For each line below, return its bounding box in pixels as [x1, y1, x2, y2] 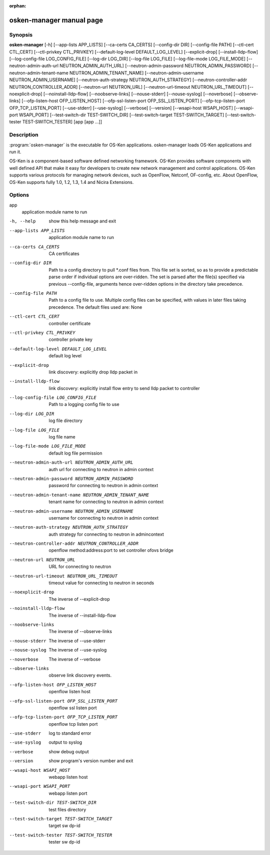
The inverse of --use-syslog [48, 647, 107, 653]
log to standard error [48, 730, 91, 736]
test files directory [48, 806, 86, 812]
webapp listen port [48, 790, 87, 796]
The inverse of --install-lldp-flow [48, 612, 116, 618]
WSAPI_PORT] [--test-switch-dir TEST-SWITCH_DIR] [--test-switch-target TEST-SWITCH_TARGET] [18, 112, 224, 118]
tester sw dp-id [48, 839, 80, 845]
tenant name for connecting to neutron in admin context [48, 499, 164, 505]
